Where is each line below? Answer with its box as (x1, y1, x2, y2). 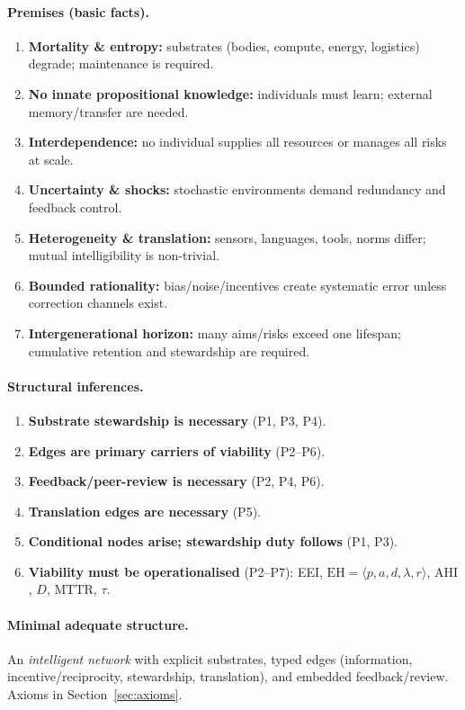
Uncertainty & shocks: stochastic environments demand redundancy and (28, 180, 446, 199)
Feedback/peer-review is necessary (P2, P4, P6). (28, 472, 325, 490)
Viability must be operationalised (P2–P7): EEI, (28, 562, 323, 580)
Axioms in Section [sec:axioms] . (7, 685, 183, 704)
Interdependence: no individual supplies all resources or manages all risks (28, 132, 447, 151)
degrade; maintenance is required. (28, 54, 214, 73)
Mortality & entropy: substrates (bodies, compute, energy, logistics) (28, 36, 420, 55)
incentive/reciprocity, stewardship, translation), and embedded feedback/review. (7, 667, 449, 686)
